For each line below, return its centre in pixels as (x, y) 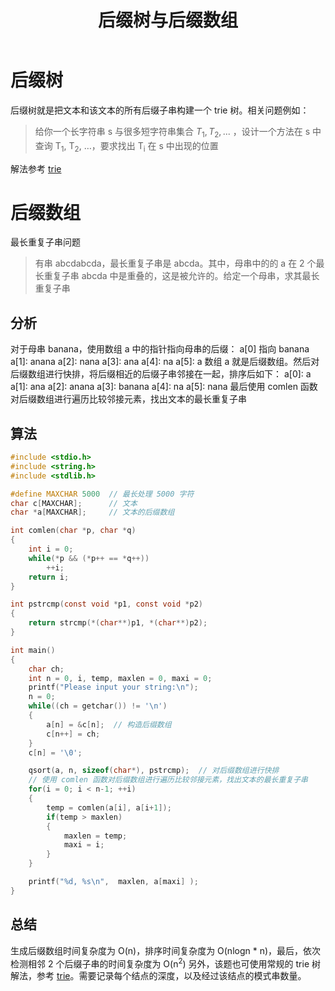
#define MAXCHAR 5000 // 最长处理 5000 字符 (102, 494)
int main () (33, 650)
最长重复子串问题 (45, 242)
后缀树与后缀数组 (167, 20)
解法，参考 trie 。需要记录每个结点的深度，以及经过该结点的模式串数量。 (158, 976)
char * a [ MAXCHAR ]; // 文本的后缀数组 (92, 512)
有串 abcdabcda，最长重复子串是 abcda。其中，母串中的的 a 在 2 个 (175, 263)
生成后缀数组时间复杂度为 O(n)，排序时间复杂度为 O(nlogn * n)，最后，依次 (166, 950)
